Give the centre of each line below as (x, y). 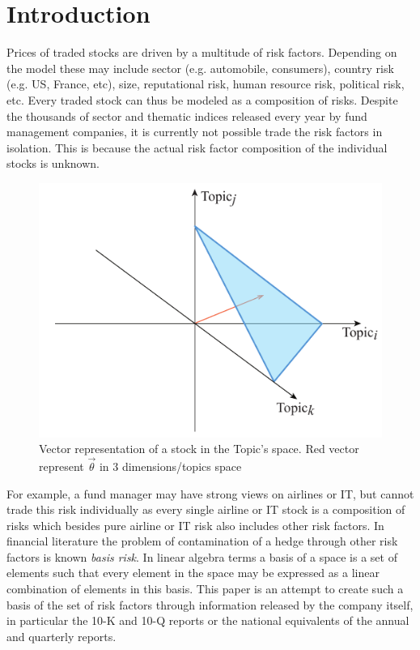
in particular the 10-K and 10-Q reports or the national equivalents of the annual (208, 620)
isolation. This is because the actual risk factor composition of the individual (197, 147)
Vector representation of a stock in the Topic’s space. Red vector (199, 449)
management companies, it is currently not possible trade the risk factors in (195, 132)
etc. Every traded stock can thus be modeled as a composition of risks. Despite (202, 99)
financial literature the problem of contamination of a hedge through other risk (202, 541)
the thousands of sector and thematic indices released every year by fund (187, 115)
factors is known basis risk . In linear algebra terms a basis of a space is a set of (202, 556)
